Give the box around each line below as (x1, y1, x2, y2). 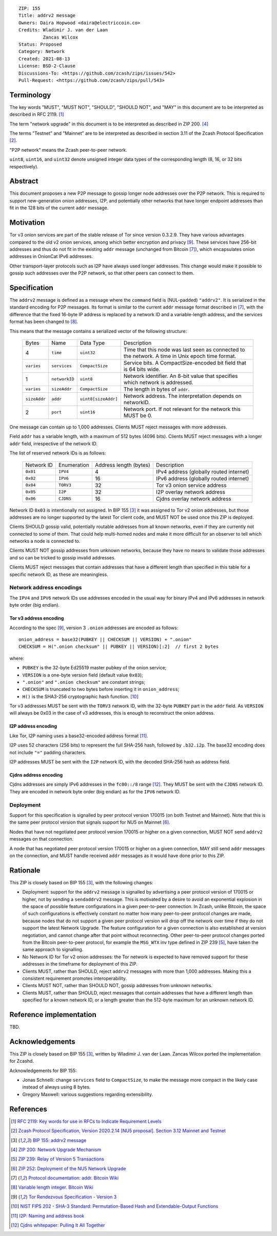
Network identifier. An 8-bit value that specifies (123, 372, 238, 379)
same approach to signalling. (22, 947, 84, 953)
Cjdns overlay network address (155, 495, 232, 502)
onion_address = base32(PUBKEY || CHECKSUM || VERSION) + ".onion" (18, 637, 192, 642)
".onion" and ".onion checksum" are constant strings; (22, 679, 146, 685)
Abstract (9, 177, 38, 186)
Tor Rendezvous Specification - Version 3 (28, 1193, 117, 1200)
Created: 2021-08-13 (18, 56, 70, 62)
